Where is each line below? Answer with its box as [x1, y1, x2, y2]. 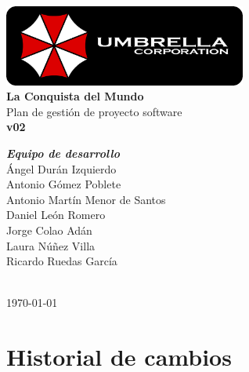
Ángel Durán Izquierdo [6, 160, 117, 177]
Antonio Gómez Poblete [6, 176, 121, 192]
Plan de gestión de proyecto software [6, 103, 182, 119]
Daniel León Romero [6, 206, 106, 223]
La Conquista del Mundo [6, 88, 144, 104]
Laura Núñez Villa [6, 237, 96, 253]
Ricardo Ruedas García [6, 253, 117, 269]
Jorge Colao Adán [6, 222, 92, 239]
